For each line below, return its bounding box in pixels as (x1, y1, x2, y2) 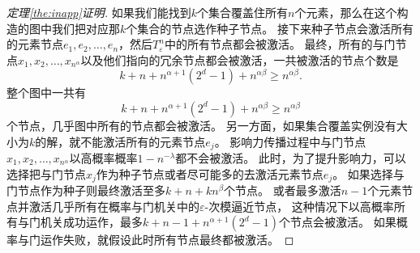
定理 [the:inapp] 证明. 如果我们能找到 (6, 4, 191, 20)
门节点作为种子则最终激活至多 (6, 182, 165, 199)
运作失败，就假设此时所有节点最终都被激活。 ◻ (40, 231, 294, 248)
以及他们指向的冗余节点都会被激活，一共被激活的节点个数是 (80, 51, 399, 68)
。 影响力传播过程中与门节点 (214, 133, 366, 150)
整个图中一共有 (6, 84, 86, 101)
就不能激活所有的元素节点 (69, 133, 206, 150)
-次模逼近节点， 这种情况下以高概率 (204, 197, 394, 214)
